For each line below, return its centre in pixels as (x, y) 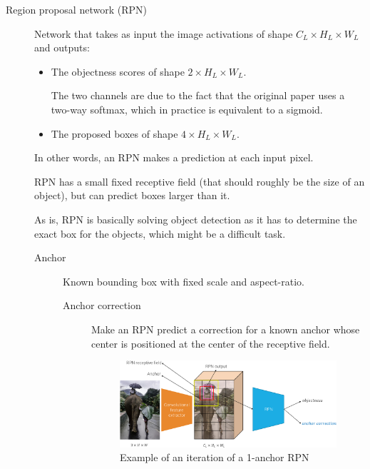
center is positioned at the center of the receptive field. (211, 343)
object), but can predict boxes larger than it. (132, 195)
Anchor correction (102, 305)
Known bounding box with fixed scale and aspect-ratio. (184, 281)
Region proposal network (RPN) (76, 9)
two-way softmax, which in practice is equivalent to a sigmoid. (187, 109)
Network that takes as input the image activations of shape (164, 33)
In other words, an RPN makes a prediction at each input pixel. (174, 157)
